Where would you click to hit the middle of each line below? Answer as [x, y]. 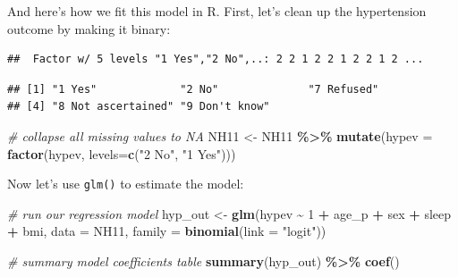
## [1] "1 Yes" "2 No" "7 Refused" [193, 89]
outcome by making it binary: [89, 28]
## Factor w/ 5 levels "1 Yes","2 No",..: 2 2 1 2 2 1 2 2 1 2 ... [216, 59]
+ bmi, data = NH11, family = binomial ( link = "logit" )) [167, 231]
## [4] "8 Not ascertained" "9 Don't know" [139, 107]
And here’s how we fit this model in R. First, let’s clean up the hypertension [217, 11]
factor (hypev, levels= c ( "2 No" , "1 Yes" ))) [122, 153]
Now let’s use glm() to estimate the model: [126, 184]
